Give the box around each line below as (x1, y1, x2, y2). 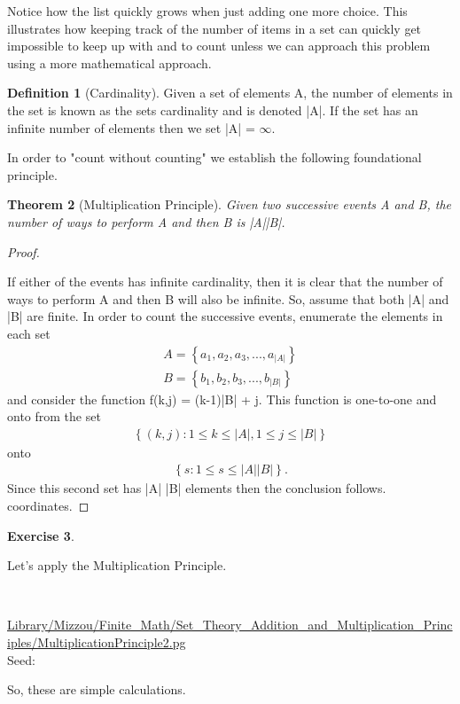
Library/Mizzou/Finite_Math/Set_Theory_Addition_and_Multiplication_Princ (7, 615, 453, 634)
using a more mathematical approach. (7, 53, 212, 72)
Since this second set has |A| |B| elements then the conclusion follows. (7, 479, 386, 497)
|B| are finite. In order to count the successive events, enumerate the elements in (7, 307, 443, 325)
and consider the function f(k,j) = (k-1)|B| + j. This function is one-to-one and (7, 389, 437, 408)
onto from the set (7, 407, 101, 426)
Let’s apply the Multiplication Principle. (7, 556, 227, 575)
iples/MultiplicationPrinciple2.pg (7, 632, 186, 651)
